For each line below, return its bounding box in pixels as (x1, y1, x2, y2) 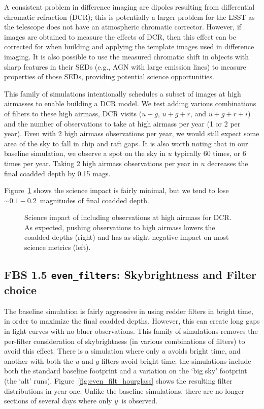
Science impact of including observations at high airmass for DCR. (24, 212, 232, 223)
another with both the (4, 355, 73, 366)
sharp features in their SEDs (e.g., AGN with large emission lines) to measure (4, 61, 246, 72)
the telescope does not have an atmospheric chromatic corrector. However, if (4, 21, 242, 32)
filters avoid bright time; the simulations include (101, 355, 251, 366)
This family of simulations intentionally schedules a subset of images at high (4, 88, 241, 99)
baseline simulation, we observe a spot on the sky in (4, 148, 166, 159)
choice (4, 282, 37, 298)
